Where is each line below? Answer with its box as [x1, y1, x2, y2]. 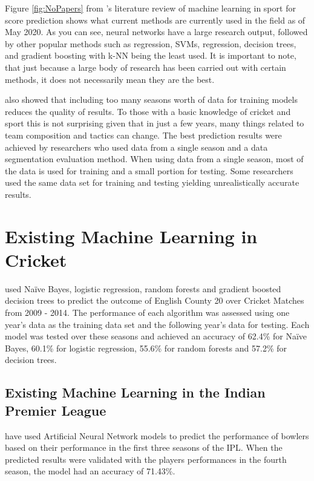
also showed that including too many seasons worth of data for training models [5, 93, 298, 106]
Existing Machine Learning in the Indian [5, 383, 266, 402]
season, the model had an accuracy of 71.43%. [5, 465, 175, 477]
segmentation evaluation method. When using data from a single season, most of [5, 152, 304, 165]
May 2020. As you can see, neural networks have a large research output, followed [5, 25, 308, 38]
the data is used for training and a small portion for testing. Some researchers [5, 164, 293, 177]
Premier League [5, 401, 106, 419]
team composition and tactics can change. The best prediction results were [5, 128, 282, 141]
